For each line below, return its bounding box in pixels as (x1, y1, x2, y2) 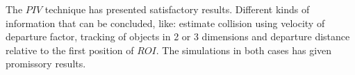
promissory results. (6, 56, 86, 71)
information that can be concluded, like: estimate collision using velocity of (6, 15, 325, 30)
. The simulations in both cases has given (156, 42, 332, 57)
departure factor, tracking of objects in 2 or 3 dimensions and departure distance (6, 29, 350, 44)
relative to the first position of (6, 42, 134, 57)
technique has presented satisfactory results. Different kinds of (44, 2, 310, 16)
